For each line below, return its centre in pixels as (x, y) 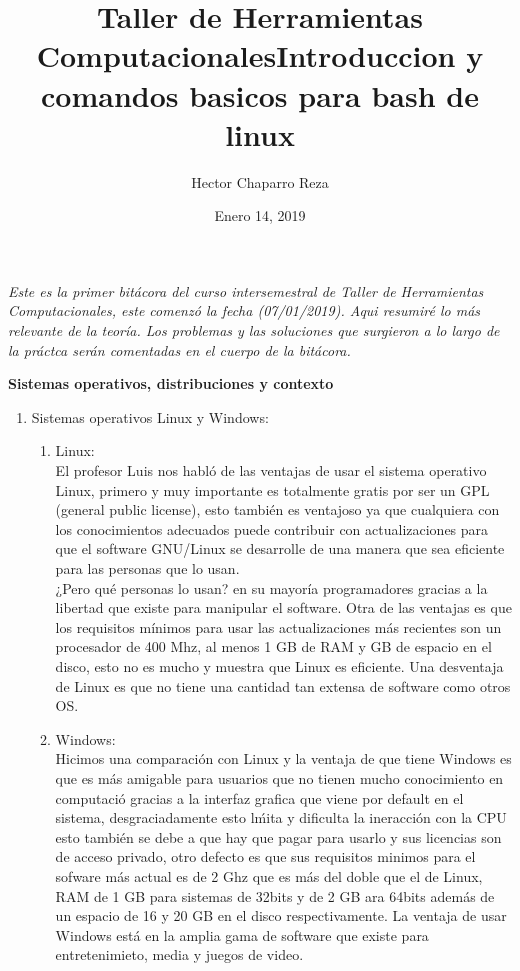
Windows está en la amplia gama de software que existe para (242, 934)
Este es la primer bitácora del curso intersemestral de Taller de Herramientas (246, 290)
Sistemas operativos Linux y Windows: (150, 416)
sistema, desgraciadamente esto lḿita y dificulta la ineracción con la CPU (281, 817)
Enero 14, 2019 (260, 215)
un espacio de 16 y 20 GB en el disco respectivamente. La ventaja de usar (281, 915)
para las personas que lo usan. (147, 568)
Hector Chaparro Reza (260, 181)
